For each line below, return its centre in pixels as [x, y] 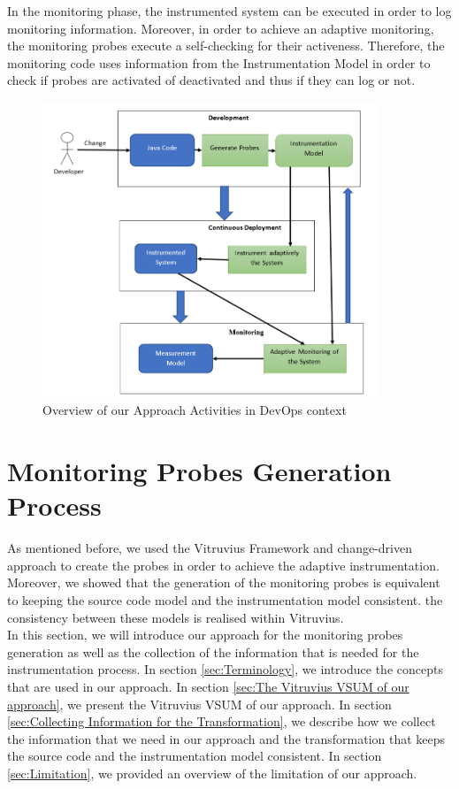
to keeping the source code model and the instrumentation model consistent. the [225, 599]
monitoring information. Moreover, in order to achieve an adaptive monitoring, [221, 28]
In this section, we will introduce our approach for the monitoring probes [205, 635]
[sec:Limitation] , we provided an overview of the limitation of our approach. [212, 773]
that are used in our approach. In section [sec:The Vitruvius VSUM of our [208, 686]
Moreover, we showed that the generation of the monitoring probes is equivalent [224, 582]
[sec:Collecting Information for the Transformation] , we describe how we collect [222, 721]
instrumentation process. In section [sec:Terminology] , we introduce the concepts [225, 669]
